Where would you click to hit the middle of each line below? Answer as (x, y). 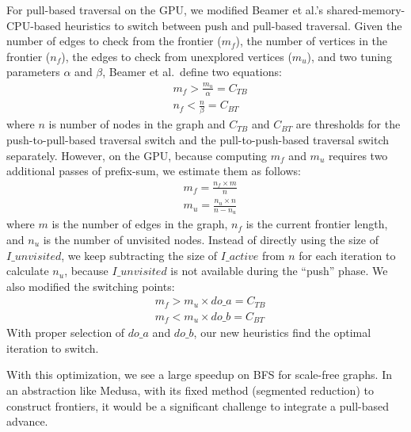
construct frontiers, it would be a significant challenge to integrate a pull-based (198, 405)
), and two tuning (349, 56)
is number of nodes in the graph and (137, 124)
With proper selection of (66, 333)
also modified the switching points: (91, 286)
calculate (28, 271)
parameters (33, 72)
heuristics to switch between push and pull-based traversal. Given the (233, 25)
